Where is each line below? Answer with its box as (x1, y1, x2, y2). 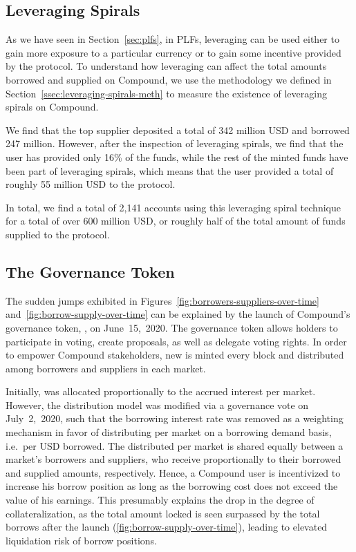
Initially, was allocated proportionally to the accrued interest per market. (6, 384, 316, 399)
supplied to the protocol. (6, 227, 110, 241)
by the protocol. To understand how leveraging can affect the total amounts (6, 59, 327, 73)
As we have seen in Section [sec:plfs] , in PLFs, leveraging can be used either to (6, 32, 339, 46)
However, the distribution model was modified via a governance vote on (6, 397, 309, 412)
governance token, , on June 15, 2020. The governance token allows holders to (6, 320, 338, 334)
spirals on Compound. (6, 99, 99, 114)
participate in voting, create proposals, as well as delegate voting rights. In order (6, 334, 347, 348)
